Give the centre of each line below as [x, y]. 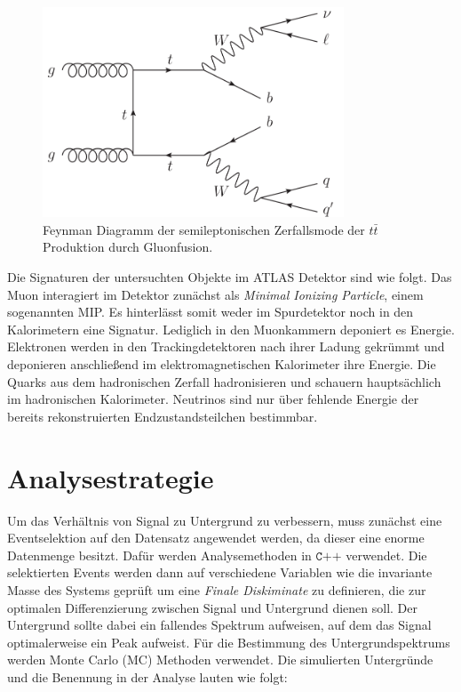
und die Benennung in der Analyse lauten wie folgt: [147, 676]
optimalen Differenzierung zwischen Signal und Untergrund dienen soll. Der [212, 607]
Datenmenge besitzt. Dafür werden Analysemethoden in [159, 555]
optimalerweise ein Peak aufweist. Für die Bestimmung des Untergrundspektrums [229, 642]
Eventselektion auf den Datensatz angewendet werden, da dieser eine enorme [216, 538]
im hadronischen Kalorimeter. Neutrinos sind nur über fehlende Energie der [213, 399]
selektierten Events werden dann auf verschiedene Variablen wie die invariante [220, 572]
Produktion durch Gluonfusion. [128, 247]
